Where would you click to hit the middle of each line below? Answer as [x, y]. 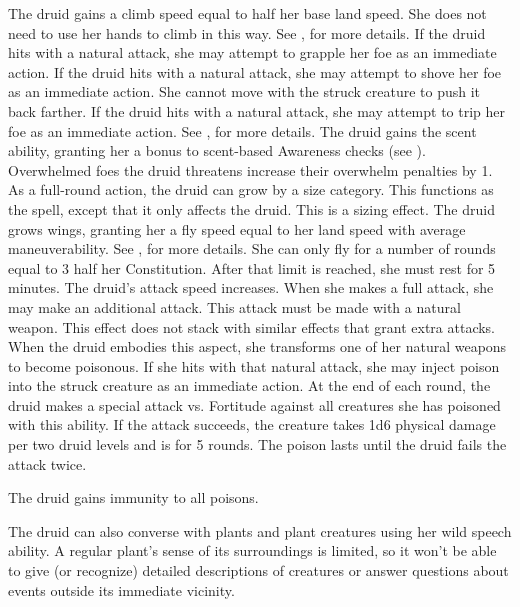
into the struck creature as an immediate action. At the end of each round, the [249, 385]
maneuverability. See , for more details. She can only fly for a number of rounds [252, 248]
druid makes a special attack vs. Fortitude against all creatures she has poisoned [254, 404]
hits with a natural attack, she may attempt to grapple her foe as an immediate [252, 52]
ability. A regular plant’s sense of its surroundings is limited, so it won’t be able [252, 550]
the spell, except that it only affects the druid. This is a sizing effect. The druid [251, 208]
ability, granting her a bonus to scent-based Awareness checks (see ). [217, 150]
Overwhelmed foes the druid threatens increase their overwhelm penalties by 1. [250, 169]
